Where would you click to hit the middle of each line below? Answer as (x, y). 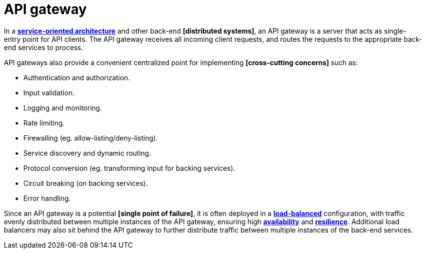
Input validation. (49, 92)
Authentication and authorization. (77, 77)
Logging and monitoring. (63, 108)
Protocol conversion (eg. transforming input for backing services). (129, 168)
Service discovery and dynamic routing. (87, 153)
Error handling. (47, 198)
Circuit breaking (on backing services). (86, 183)
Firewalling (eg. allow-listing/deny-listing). (91, 138)
